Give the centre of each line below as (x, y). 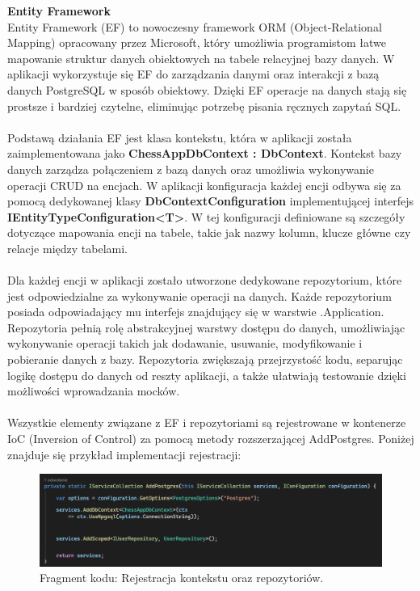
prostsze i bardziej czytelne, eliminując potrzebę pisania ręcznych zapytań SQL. (204, 106)
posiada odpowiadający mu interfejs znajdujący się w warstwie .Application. (196, 312)
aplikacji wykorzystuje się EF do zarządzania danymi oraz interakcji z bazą (193, 74)
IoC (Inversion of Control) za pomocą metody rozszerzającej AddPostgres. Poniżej (211, 439)
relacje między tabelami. (67, 248)
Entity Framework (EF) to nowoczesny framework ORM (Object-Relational (195, 26)
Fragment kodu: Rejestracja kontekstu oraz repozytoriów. (182, 578)
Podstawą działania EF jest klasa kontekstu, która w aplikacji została (180, 137)
